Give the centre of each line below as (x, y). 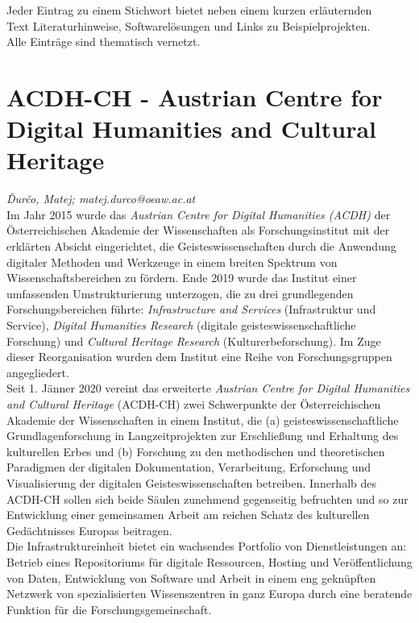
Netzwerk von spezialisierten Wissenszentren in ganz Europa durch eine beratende (209, 594)
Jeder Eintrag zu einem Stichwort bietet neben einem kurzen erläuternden (189, 10)
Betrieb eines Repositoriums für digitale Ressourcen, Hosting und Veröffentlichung (209, 561)
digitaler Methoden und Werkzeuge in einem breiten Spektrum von (172, 262)
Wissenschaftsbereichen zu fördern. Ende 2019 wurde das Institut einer (182, 278)
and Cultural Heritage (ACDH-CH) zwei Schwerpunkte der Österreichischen (194, 404)
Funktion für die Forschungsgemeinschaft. (109, 609)
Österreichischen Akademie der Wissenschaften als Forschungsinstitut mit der (198, 230)
